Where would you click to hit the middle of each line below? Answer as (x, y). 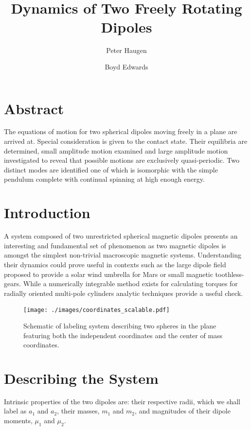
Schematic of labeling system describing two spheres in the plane (120, 325)
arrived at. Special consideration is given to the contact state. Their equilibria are (126, 141)
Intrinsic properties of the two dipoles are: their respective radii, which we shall (122, 401)
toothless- (230, 274)
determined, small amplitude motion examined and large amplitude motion (116, 150)
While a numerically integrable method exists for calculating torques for (130, 284)
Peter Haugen (126, 50)
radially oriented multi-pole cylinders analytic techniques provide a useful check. (124, 293)
